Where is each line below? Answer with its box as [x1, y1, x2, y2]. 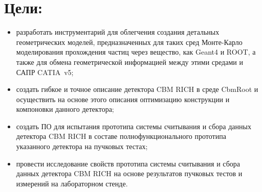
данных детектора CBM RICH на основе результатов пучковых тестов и [16, 168, 243, 179]
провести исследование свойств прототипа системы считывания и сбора [16, 158, 241, 169]
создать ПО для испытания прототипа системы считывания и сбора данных [16, 121, 251, 131]
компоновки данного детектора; [16, 104, 114, 114]
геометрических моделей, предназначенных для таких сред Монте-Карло [16, 36, 243, 47]
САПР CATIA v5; [16, 66, 74, 77]
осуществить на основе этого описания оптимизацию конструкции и [16, 93, 230, 104]
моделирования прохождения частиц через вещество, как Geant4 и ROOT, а [16, 46, 256, 57]
